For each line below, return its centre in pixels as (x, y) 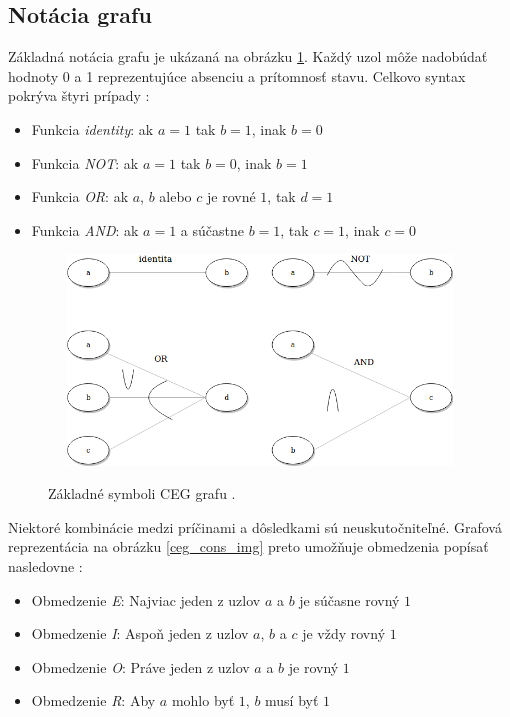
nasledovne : (45, 565)
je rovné (231, 196)
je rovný (313, 666)
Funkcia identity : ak (92, 128)
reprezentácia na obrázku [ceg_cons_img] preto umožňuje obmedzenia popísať (248, 546)
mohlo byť (203, 700)
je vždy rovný (344, 633)
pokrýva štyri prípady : (79, 95)
